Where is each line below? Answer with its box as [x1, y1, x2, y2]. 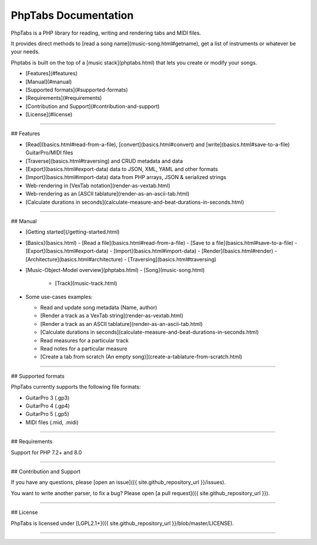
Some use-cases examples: [25, 293, 93, 300]
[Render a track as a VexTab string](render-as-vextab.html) [40, 312, 184, 319]
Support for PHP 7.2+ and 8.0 [11, 449, 82, 456]
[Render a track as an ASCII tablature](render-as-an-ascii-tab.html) [40, 320, 203, 327]
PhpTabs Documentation [11, 9, 134, 22]
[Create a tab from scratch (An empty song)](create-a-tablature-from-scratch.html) [40, 353, 242, 361]
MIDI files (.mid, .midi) [25, 419, 79, 426]
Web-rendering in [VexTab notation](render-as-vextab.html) [25, 182, 170, 189]
